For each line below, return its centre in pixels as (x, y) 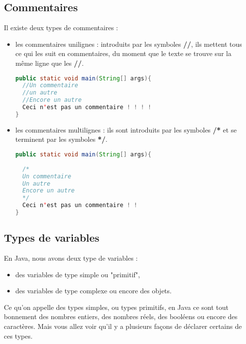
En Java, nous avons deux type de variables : (71, 258)
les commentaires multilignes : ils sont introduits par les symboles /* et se (126, 129)
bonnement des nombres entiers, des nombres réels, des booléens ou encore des (121, 316)
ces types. (18, 335)
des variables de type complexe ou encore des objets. (93, 291)
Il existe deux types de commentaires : (61, 28)
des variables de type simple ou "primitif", (78, 274)
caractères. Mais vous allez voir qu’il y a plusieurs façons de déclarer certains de (123, 326)
